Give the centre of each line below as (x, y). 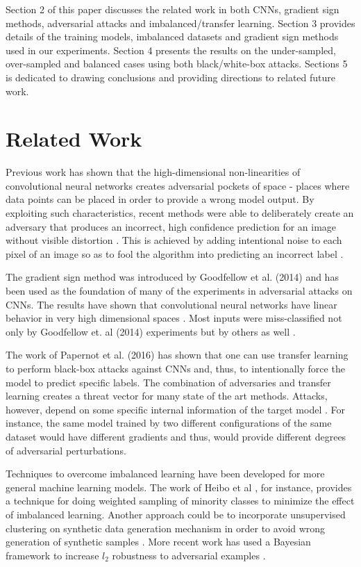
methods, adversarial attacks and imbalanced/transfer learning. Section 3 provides (180, 23)
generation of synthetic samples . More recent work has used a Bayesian (158, 542)
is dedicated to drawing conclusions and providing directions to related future (170, 77)
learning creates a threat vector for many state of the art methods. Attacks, (167, 396)
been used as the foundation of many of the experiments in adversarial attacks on (179, 291)
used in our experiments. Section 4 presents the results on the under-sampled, (171, 50)
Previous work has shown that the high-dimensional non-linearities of (153, 172)
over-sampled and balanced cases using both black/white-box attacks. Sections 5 (177, 64)
